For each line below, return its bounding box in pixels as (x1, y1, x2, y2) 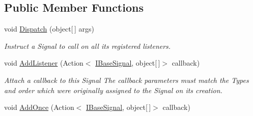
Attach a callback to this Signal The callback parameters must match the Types (4, 74, 249, 85)
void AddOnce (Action (4, 102, 74, 112)
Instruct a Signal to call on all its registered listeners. (4, 40, 171, 51)
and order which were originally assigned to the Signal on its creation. (4, 84, 222, 95)
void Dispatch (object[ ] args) (4, 23, 94, 34)
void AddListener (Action (4, 57, 83, 68)
